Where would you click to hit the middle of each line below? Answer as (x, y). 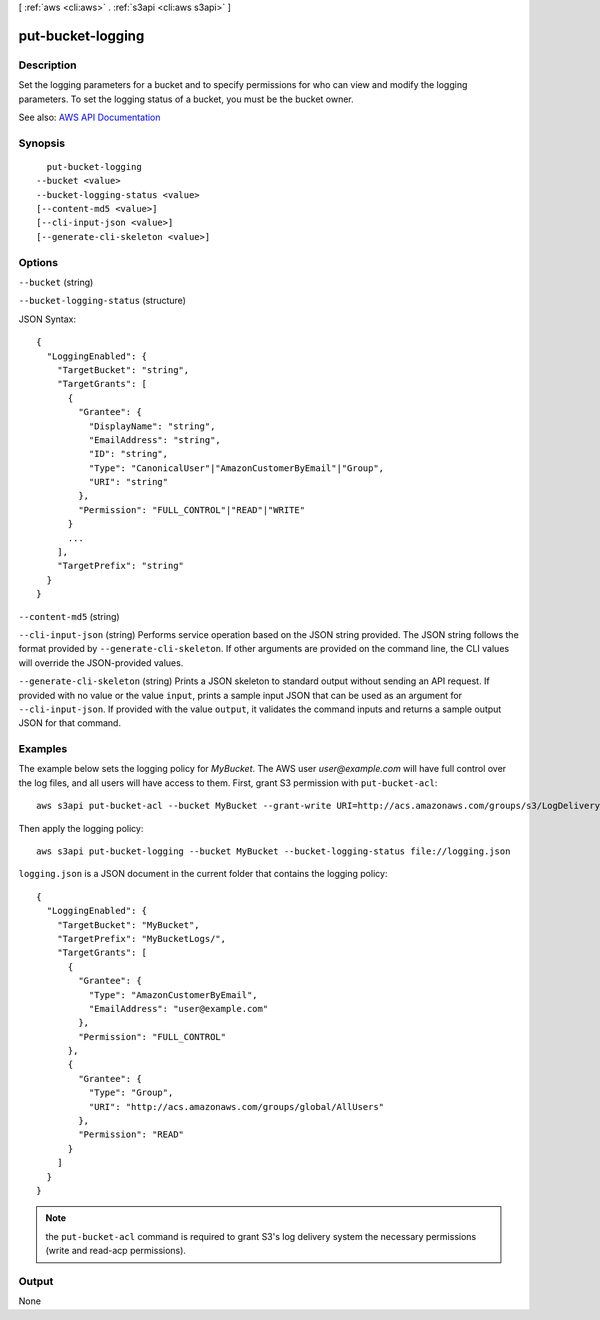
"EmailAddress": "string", (155, 439)
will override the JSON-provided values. (101, 662)
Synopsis (41, 143)
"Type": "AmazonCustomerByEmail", (173, 994)
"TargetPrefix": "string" (120, 566)
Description (47, 65)
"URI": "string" (128, 482)
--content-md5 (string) (69, 616)
